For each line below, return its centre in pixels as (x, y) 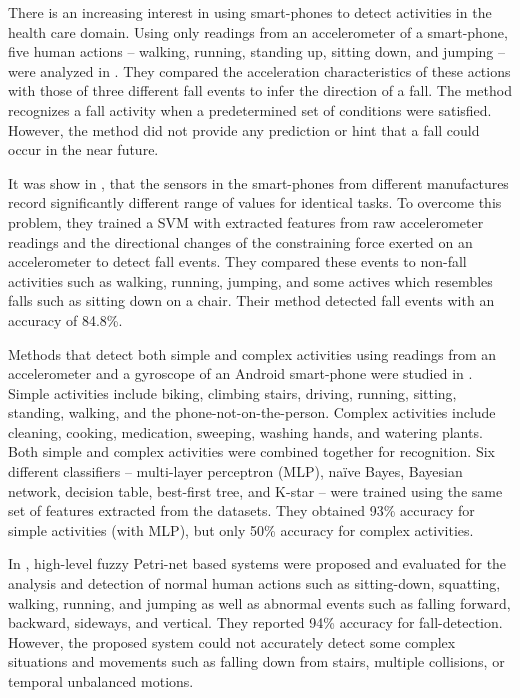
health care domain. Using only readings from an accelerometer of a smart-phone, (258, 31)
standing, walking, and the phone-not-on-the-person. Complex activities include (252, 412)
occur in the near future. (83, 149)
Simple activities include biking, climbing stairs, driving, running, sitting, (232, 392)
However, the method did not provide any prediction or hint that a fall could (244, 129)
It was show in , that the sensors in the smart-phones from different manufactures (258, 182)
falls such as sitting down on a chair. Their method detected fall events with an (251, 300)
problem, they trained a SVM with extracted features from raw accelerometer (246, 221)
